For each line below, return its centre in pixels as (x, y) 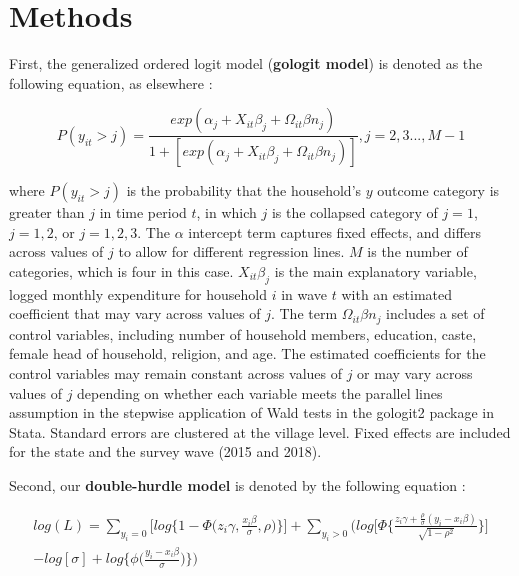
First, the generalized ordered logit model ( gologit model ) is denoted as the (246, 63)
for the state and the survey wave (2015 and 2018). (165, 451)
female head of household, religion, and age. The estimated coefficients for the (247, 353)
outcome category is (438, 190)
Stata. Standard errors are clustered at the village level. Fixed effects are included (260, 431)
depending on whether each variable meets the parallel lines (260, 392)
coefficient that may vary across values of (135, 313)
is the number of (417, 251)
